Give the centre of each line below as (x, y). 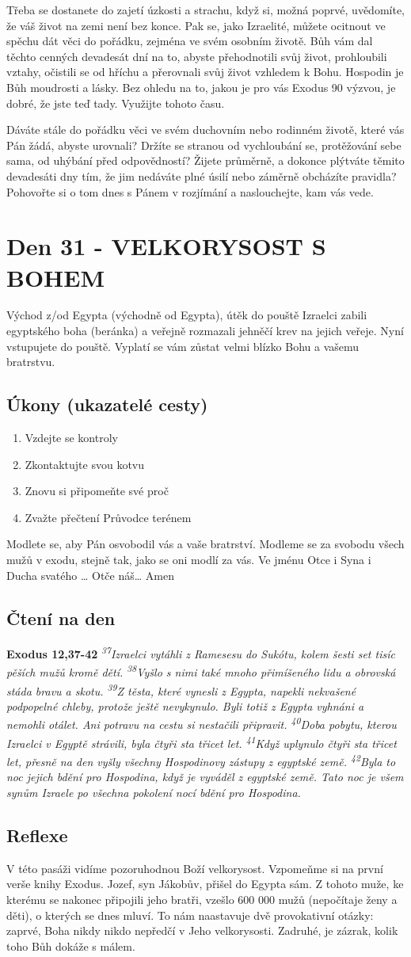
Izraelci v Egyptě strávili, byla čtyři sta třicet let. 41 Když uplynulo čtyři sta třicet (202, 742)
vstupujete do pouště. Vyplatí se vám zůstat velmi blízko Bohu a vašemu (183, 346)
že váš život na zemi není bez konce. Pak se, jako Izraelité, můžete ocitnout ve (196, 25)
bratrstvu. (31, 362)
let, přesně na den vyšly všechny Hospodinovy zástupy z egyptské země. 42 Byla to (201, 760)
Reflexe (37, 835)
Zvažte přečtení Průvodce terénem (108, 517)
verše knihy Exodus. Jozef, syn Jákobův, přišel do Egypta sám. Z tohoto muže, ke (205, 884)
